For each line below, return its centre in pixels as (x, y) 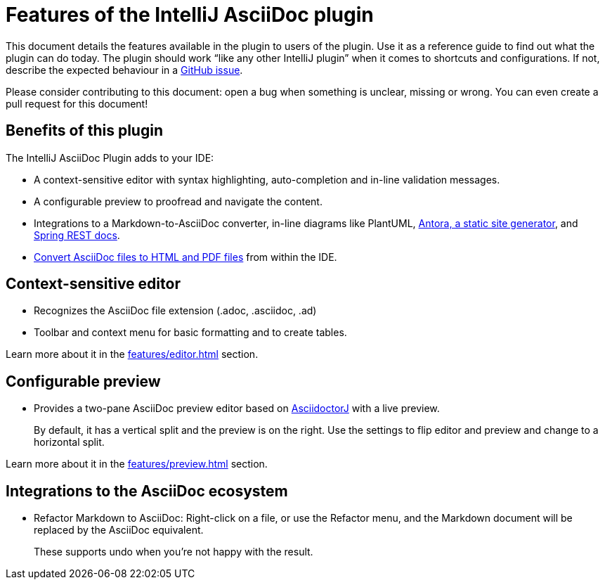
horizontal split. (69, 442)
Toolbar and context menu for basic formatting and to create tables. (190, 333)
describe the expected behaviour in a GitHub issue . (124, 70)
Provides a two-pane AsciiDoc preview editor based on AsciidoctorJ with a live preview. (237, 409)
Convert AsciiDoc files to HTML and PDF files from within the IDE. (186, 257)
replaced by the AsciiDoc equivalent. (119, 530)
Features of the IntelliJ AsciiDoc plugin (190, 15)
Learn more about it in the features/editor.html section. (132, 354)
